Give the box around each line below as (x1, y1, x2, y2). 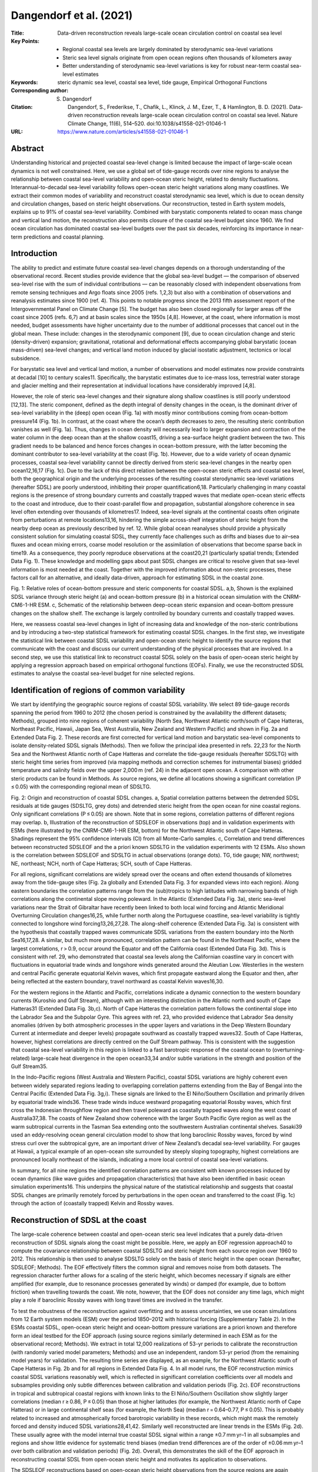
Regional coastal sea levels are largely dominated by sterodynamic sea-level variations (62, 46, 273, 53)
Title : (11, 29, 25, 37)
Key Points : (11, 37, 39, 44)
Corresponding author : (11, 87, 69, 94)
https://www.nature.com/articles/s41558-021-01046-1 (57, 128, 188, 135)
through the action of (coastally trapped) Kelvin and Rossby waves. (11, 1200, 174, 1207)
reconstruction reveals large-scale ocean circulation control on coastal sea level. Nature (84, 112, 298, 119)
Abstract (11, 144, 44, 154)
